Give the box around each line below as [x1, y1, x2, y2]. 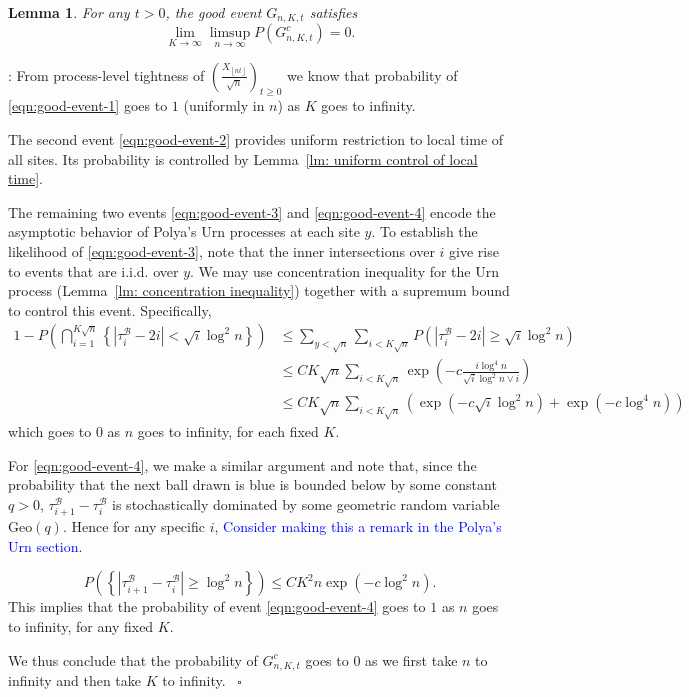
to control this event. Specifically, [8, 299, 212, 320]
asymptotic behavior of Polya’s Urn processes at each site [8, 221, 360, 242]
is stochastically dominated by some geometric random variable [112, 494, 500, 515]
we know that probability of [287, 64, 458, 85]
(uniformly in [183, 95, 265, 116]
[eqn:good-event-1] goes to [8, 95, 168, 116]
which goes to [8, 421, 92, 442]
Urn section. [8, 535, 83, 556]
